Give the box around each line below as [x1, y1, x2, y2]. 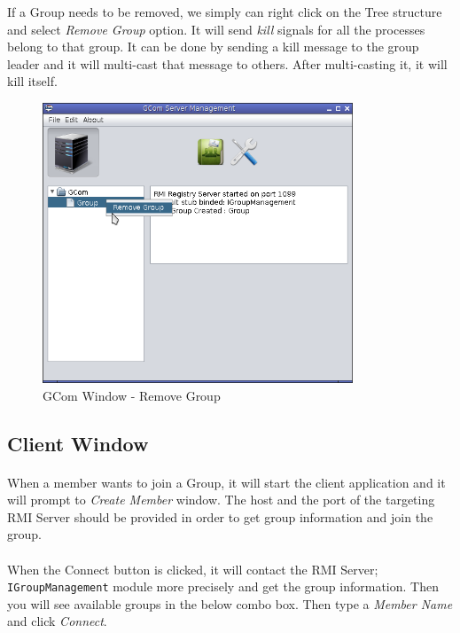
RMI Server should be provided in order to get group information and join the [7, 507, 433, 526]
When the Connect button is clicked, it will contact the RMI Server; [7, 559, 378, 578]
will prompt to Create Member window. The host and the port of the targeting [7, 490, 435, 509]
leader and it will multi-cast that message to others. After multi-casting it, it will [7, 54, 448, 73]
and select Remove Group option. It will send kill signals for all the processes [7, 20, 425, 38]
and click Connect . [7, 612, 107, 630]
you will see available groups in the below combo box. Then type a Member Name [7, 594, 453, 613]
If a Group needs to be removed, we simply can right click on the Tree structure [7, 3, 442, 20]
